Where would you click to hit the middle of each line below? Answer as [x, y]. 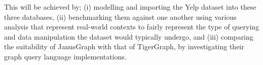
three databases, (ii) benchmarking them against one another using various [120, 17]
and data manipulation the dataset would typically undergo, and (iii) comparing [129, 36]
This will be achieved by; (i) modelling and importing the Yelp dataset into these [130, 7]
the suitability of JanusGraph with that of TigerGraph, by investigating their [124, 46]
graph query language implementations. [65, 56]
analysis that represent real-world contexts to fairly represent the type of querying [132, 27]
